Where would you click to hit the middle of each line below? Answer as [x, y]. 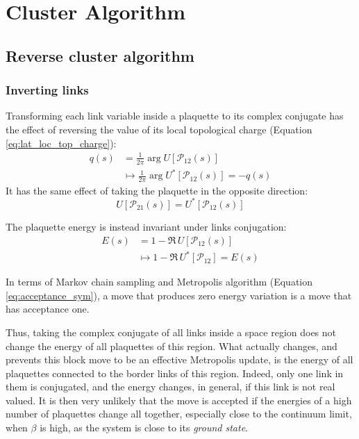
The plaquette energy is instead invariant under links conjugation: [146, 226]
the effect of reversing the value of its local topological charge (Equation [159, 129]
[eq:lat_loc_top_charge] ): [61, 143]
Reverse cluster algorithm [100, 55]
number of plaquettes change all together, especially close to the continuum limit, [179, 414]
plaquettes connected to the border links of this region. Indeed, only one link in [175, 373]
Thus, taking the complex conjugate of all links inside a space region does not [171, 332]
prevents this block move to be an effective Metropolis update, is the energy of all [179, 359]
